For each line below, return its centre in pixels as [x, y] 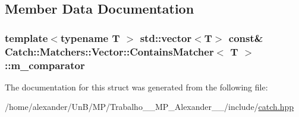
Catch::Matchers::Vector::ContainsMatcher [109, 51]
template [26, 38]
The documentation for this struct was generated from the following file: [136, 87]
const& [246, 38]
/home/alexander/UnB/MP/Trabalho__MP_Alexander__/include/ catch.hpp [149, 107]
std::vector [166, 38]
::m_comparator [45, 65]
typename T [90, 38]
